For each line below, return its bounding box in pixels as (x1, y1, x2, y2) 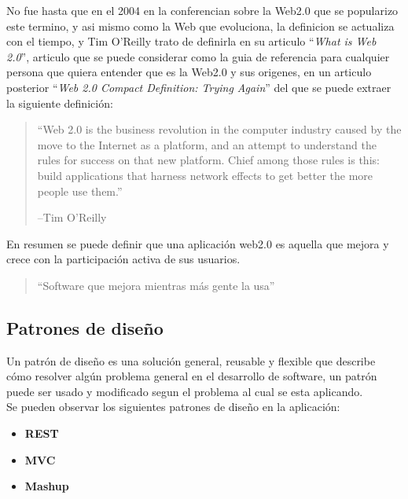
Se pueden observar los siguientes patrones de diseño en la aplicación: (6, 398, 340, 415)
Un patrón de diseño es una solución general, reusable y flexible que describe (6, 352, 376, 369)
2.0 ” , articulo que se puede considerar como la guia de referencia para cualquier (6, 48, 390, 64)
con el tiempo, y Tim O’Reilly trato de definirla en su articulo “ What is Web (6, 33, 377, 50)
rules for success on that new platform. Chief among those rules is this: (37, 152, 380, 168)
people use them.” (37, 182, 123, 199)
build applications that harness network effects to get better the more (37, 167, 373, 183)
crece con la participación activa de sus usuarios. (6, 251, 241, 267)
